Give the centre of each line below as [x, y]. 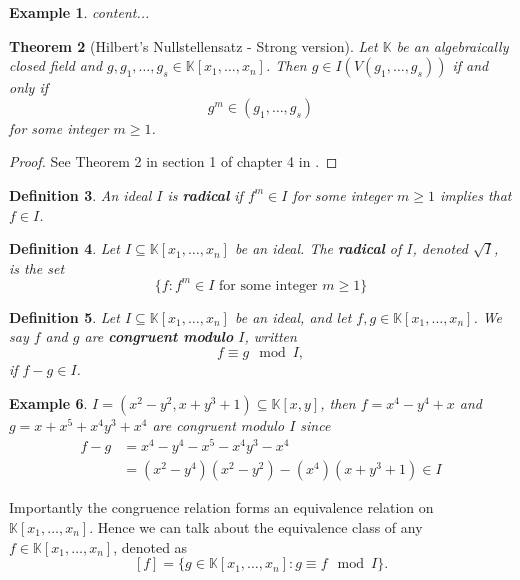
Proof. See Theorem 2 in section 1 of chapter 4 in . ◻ [173, 161]
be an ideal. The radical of [318, 248]
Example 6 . [48, 402]
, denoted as [150, 546]
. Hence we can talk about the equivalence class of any [256, 526]
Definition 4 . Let [64, 248]
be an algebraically [452, 45]
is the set [37, 267]
